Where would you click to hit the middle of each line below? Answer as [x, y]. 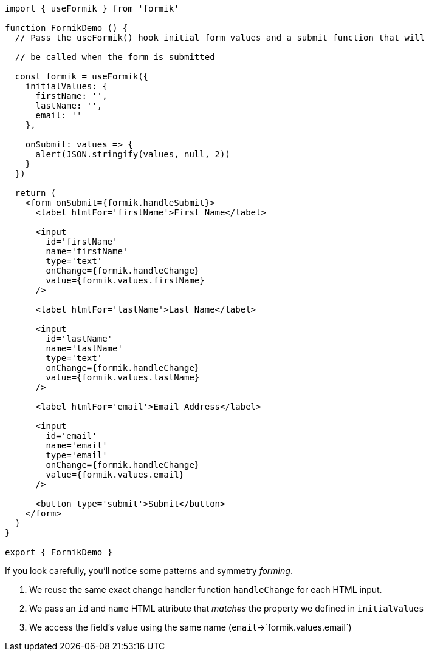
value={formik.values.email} [115, 475]
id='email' [71, 436]
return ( [36, 193]
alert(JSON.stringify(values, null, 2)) [133, 154]
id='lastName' [79, 339]
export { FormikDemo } [59, 552]
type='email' [77, 455]
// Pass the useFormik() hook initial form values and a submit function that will [220, 38]
